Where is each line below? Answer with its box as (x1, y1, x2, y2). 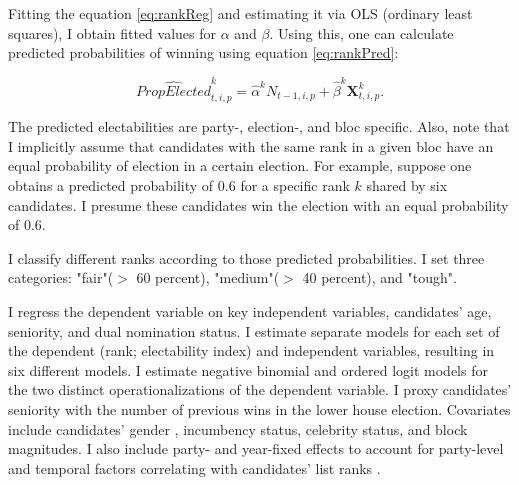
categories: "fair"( (8, 267, 114, 288)
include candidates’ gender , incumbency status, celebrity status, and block (8, 418, 468, 439)
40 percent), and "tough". (302, 267, 457, 288)
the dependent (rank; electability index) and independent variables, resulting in (8, 340, 495, 361)
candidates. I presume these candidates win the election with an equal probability (8, 194, 509, 215)
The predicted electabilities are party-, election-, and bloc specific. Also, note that (8, 116, 510, 137)
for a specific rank (240, 175, 350, 196)
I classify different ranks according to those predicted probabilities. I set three (8, 247, 485, 268)
